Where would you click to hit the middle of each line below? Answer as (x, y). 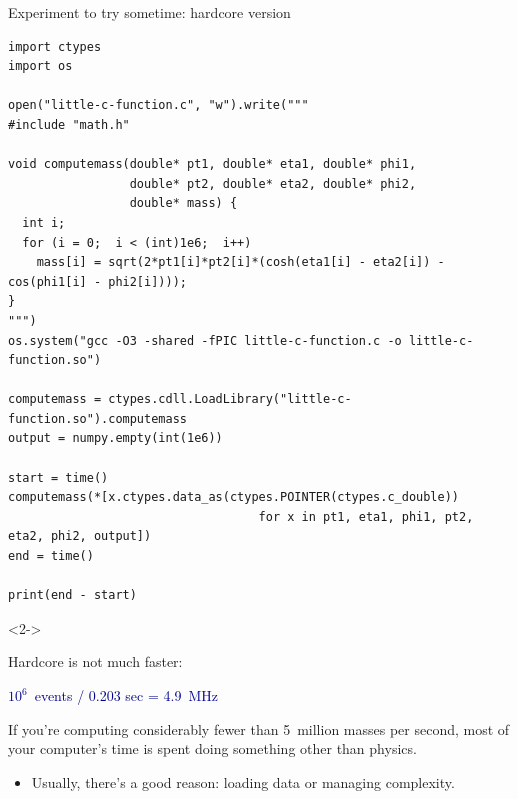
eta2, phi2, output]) (80, 536)
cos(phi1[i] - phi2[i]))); (97, 281)
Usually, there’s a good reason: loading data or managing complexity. (243, 781)
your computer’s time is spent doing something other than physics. (212, 748)
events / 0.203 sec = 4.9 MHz (126, 695)
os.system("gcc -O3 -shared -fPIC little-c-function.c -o (205, 340)
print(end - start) (72, 595)
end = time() (51, 556)
